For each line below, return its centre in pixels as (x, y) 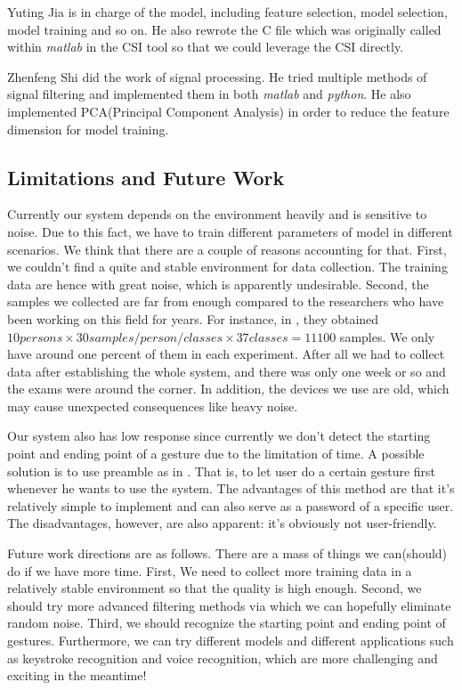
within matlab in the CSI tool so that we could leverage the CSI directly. (206, 47)
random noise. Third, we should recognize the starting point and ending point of (227, 623)
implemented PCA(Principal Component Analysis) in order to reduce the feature (228, 111)
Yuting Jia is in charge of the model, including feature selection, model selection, (227, 12)
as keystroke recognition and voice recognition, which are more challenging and (223, 658)
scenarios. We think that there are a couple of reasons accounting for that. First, (227, 249)
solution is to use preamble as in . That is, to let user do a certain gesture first (222, 471)
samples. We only (387, 336)
